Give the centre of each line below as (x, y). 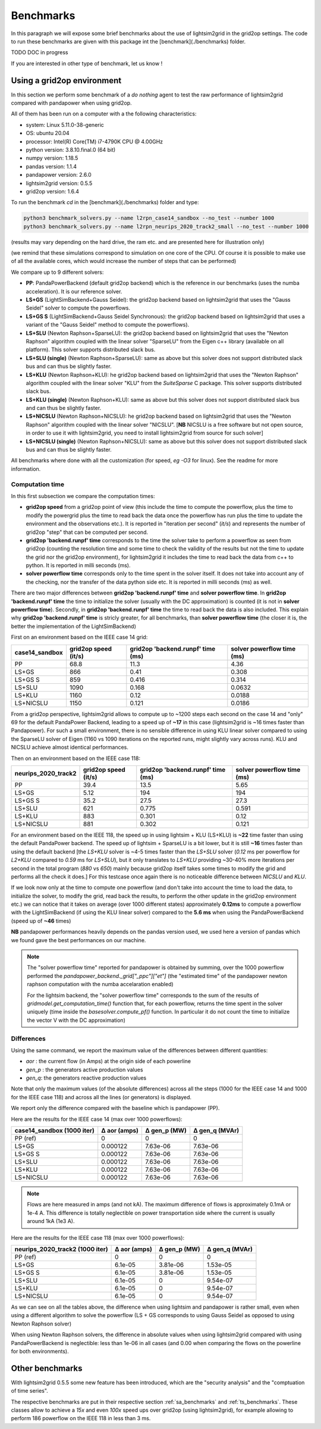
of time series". (30, 1391)
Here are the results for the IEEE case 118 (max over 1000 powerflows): (97, 1237)
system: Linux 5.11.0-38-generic (65, 124)
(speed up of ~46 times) (41, 921)
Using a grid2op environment (66, 80)
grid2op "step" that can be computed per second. (87, 532)
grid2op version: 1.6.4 (53, 191)
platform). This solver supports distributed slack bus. (91, 350)
